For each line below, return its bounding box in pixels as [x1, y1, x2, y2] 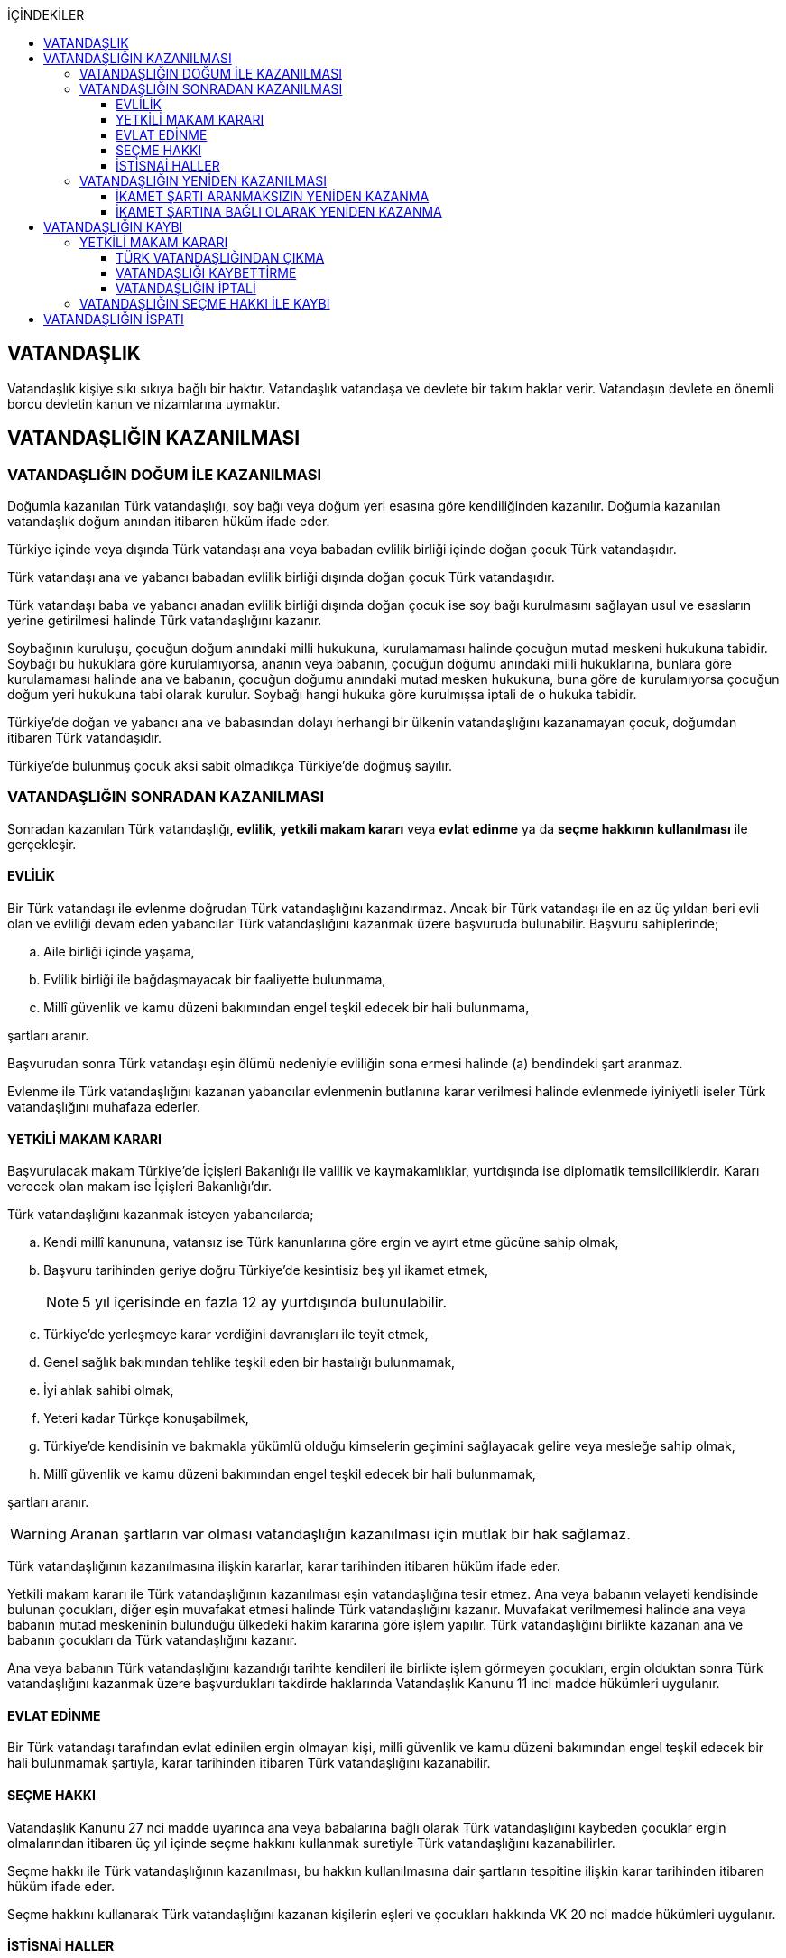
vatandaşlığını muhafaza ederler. [7, 1099, 201, 1115]
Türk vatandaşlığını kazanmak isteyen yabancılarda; [7, 1206, 314, 1223]
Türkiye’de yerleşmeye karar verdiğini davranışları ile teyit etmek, [43, 1326, 429, 1343]
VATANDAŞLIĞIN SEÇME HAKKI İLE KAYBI [79, 296, 330, 311]
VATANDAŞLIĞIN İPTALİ [116, 281, 256, 296]
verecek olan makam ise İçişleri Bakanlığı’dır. [7, 1178, 272, 1195]
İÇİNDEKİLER [7, 7, 85, 23]
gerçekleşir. [7, 836, 77, 852]
